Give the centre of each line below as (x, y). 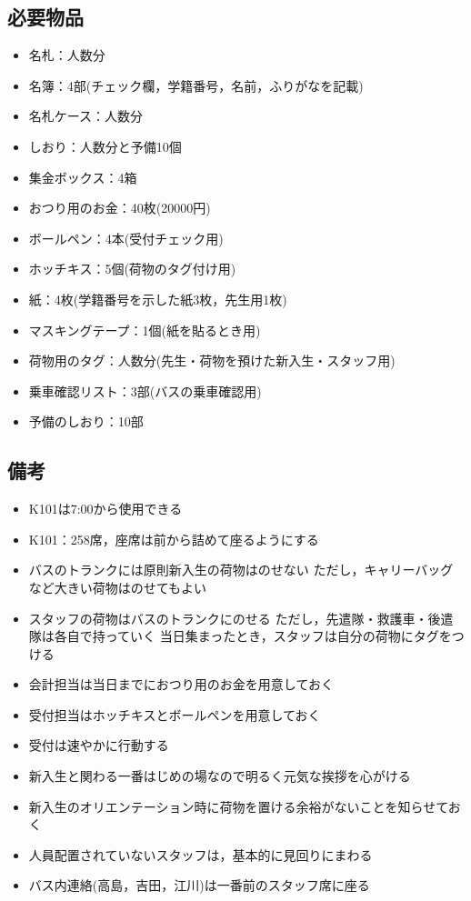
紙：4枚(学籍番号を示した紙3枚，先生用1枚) (158, 299)
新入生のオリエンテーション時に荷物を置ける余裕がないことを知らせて (238, 806)
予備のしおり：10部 (86, 421)
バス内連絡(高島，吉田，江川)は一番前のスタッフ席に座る (199, 885)
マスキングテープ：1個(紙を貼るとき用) (145, 330)
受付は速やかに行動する (99, 745)
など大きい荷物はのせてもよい (118, 587)
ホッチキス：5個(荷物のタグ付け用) (132, 269)
